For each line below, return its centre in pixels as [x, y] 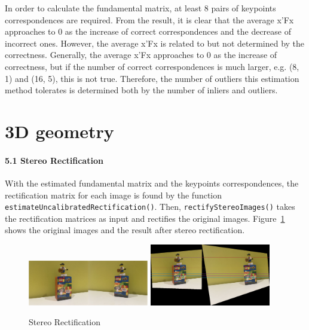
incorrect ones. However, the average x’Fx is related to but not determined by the [155, 43]
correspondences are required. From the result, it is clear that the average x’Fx [149, 19]
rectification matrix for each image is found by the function [114, 195]
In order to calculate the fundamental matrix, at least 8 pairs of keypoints [140, 8]
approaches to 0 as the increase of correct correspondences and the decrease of [148, 31]
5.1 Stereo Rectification [54, 160]
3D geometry [59, 131]
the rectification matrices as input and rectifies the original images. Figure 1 [145, 218]
